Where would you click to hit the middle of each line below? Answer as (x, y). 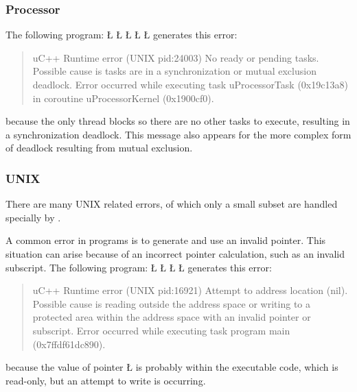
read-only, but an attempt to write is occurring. (106, 380)
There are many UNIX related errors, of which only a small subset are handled (172, 204)
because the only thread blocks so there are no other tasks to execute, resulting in (178, 121)
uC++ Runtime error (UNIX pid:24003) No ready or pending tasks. (176, 57)
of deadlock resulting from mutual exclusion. (99, 148)
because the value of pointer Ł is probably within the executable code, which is (172, 367)
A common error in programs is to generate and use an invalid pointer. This (166, 240)
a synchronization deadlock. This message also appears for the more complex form (178, 134)
